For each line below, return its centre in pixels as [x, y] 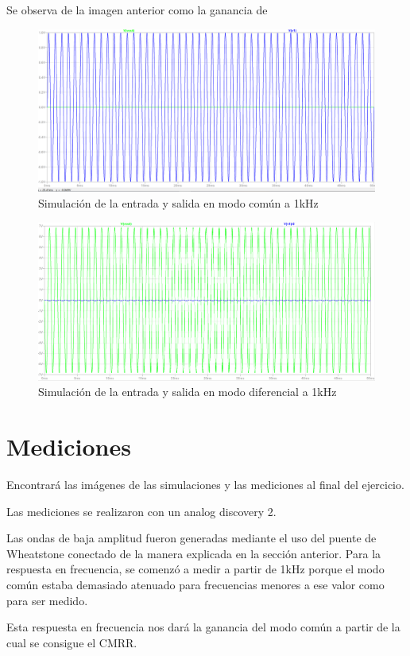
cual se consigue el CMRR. [72, 642]
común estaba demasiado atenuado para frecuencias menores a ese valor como [195, 584]
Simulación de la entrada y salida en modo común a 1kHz [178, 202]
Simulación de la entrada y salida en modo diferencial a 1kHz [188, 392]
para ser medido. [47, 600]
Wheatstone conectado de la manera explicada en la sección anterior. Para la [194, 553]
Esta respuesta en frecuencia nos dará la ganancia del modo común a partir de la [203, 627]
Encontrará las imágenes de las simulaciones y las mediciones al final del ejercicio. [205, 484]
